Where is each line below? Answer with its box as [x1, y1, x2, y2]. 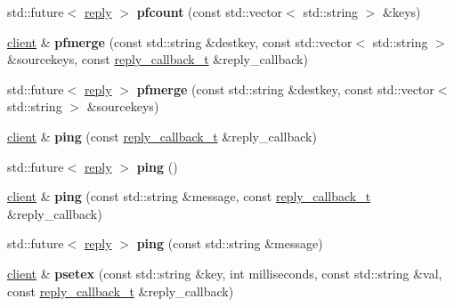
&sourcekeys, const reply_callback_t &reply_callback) [7, 50, 308, 69]
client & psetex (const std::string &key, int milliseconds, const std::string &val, [7, 263, 442, 282]
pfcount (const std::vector [136, 3, 283, 20]
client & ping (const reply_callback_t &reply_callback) [7, 126, 317, 145]
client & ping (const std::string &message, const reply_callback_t [7, 187, 371, 206]
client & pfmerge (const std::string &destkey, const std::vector [7, 32, 353, 51]
